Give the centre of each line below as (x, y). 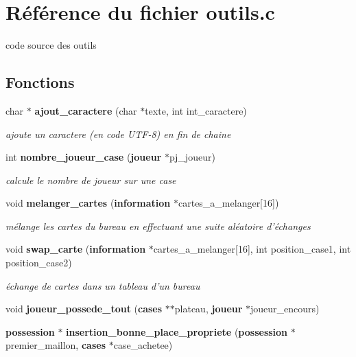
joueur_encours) (285, 309)
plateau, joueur (209, 309)
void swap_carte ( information (76, 249)
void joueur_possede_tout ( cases (84, 309)
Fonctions (40, 82)
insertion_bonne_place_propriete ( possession (177, 331)
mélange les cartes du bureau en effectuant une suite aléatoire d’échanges (158, 226)
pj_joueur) (192, 157)
